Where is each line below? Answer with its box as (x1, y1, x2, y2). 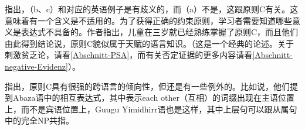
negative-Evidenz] (5, 60, 68, 72)
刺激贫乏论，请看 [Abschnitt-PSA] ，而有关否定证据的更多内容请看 (5, 49, 253, 61)
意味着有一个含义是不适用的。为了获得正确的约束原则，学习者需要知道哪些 (5, 14, 292, 26)
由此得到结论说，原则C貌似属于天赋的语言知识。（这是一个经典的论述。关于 (5, 37, 294, 49)
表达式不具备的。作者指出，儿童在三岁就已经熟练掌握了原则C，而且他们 (21, 26, 299, 38)
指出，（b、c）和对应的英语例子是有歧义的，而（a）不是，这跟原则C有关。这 (5, 3, 299, 15)
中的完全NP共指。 (5, 114, 74, 126)
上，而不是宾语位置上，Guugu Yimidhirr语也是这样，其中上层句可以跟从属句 (5, 102, 297, 115)
